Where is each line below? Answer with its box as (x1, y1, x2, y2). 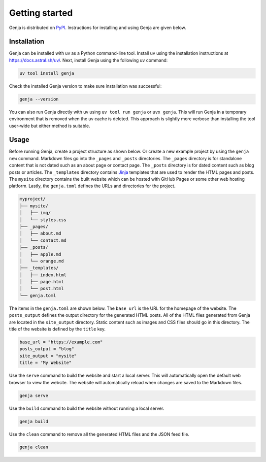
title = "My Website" (19, 360, 72, 365)
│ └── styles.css (19, 217, 66, 223)
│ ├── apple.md (19, 251, 62, 257)
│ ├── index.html (19, 272, 66, 278)
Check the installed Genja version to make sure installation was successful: (9, 83, 162, 89)
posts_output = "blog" (19, 346, 74, 352)
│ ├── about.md (19, 231, 62, 236)
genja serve (19, 393, 49, 398)
